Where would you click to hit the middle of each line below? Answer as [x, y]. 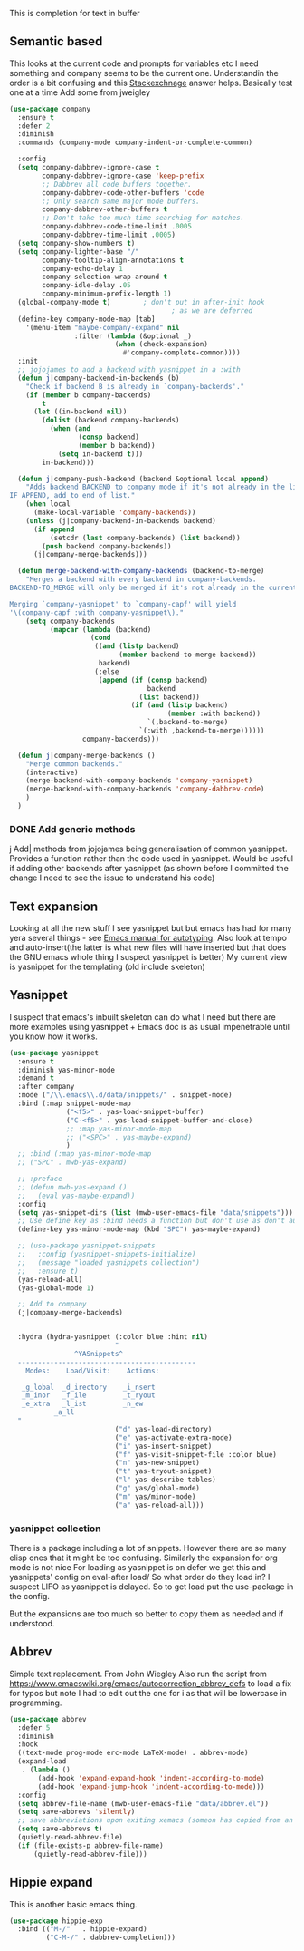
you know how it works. [53, 1036]
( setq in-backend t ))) [100, 454]
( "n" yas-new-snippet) [157, 1463]
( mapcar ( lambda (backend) [100, 629]
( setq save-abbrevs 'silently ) [76, 1812]
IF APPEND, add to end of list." [72, 496]
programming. [36, 1703]
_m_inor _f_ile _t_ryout [88, 1395]
